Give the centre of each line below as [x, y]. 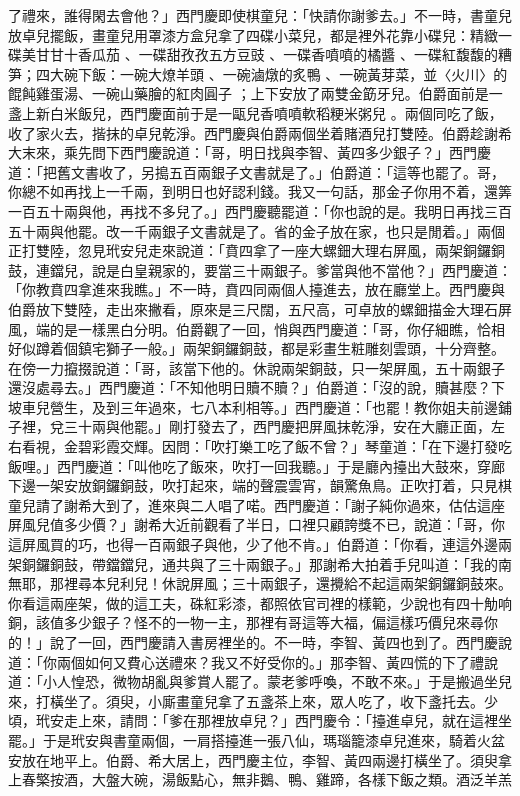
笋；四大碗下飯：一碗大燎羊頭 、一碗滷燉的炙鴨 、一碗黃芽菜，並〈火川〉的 [258, 73]
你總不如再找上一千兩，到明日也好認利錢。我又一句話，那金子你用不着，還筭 [260, 191]
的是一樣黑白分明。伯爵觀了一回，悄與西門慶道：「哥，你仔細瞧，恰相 [277, 328]
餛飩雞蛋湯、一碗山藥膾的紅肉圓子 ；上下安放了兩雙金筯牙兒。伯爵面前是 [248, 93]
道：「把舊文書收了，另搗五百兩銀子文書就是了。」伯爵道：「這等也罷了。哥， [256, 171]
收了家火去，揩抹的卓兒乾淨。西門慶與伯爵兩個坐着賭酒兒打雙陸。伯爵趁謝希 [260, 132]
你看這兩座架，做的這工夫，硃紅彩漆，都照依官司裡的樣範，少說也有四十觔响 [260, 602]
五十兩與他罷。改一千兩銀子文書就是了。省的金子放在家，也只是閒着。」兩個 [256, 230]
